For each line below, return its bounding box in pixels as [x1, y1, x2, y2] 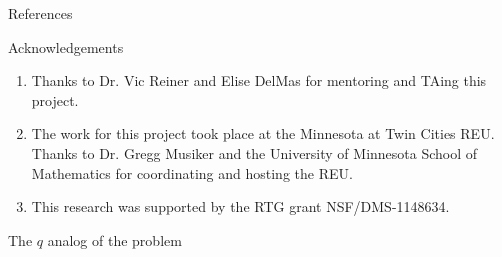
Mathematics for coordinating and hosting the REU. [31, 162, 353, 183]
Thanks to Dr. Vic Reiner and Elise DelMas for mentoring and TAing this [31, 70, 487, 91]
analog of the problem [47, 229, 182, 250]
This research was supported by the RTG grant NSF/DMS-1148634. [31, 196, 450, 217]
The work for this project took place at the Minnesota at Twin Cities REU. [31, 123, 495, 144]
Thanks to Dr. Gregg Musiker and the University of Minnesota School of [31, 142, 478, 163]
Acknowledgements [8, 36, 124, 57]
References [8, 3, 73, 23]
